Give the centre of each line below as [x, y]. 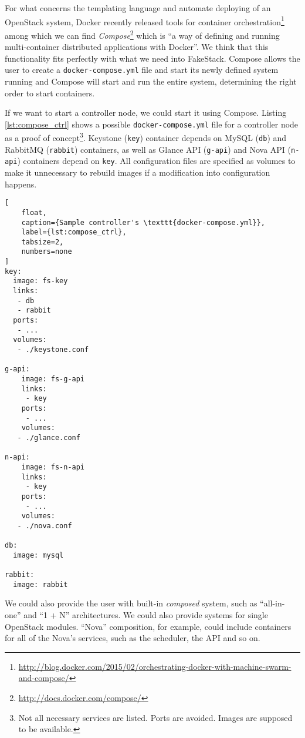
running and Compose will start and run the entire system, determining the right [151, 81]
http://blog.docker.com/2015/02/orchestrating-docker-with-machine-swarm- [155, 666]
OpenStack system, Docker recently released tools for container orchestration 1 [145, 21]
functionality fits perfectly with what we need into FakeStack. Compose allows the [152, 58]
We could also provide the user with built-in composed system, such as [131, 603]
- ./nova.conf [45, 526]
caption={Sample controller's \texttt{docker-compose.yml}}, [143, 222]
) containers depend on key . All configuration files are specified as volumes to [156, 161]
